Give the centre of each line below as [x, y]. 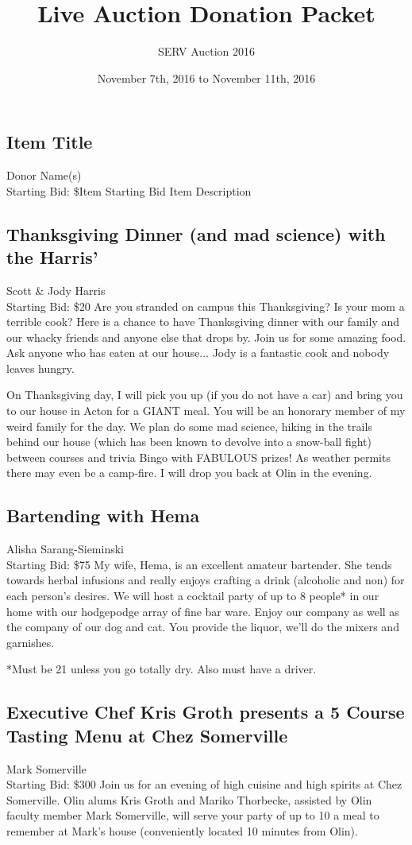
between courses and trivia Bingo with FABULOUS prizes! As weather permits [198, 457]
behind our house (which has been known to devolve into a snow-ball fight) [189, 442]
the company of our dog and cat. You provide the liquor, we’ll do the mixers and [203, 627]
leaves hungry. [40, 368]
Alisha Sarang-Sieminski [65, 549]
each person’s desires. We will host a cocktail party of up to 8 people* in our [193, 596]
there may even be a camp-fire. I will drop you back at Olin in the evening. [189, 473]
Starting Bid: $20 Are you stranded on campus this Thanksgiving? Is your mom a [206, 306]
